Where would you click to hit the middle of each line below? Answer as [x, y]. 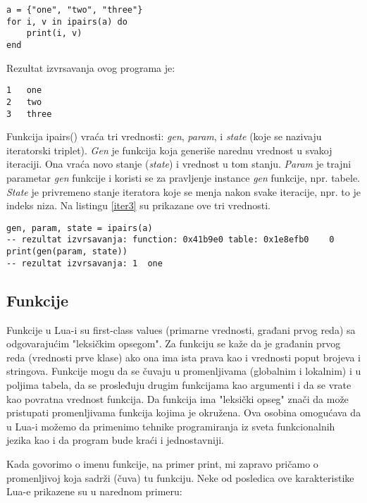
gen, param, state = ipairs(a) [80, 228]
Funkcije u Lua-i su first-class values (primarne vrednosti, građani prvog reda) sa [181, 329]
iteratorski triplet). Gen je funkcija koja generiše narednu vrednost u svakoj [169, 150]
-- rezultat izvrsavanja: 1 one [85, 263]
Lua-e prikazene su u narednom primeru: [94, 491]
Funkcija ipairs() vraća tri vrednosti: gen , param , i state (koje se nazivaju [164, 136]
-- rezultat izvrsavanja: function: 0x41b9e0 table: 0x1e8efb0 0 [170, 240]
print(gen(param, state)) [67, 252]
